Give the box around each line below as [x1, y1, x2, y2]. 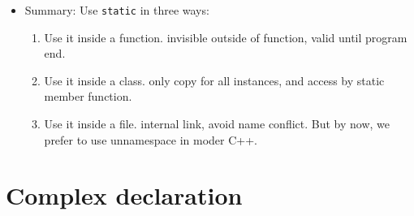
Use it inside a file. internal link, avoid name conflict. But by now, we [44, 115, 390, 132]
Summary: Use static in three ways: [24, 2, 209, 18]
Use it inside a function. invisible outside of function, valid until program [44, 28, 408, 45]
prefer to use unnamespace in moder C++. [44, 131, 257, 148]
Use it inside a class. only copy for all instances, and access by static [44, 71, 385, 89]
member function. [44, 88, 132, 105]
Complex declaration [6, 179, 243, 212]
